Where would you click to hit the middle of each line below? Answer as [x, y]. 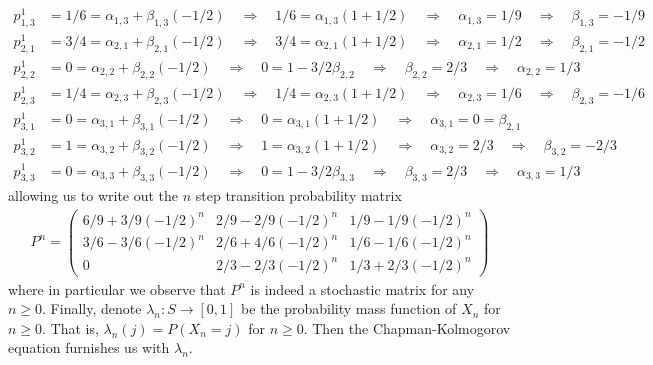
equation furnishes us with [89, 347]
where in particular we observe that [117, 288]
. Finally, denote [92, 308]
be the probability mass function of [349, 308]
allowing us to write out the [93, 195]
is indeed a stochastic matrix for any [362, 288]
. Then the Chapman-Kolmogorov [407, 327]
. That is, [70, 327]
